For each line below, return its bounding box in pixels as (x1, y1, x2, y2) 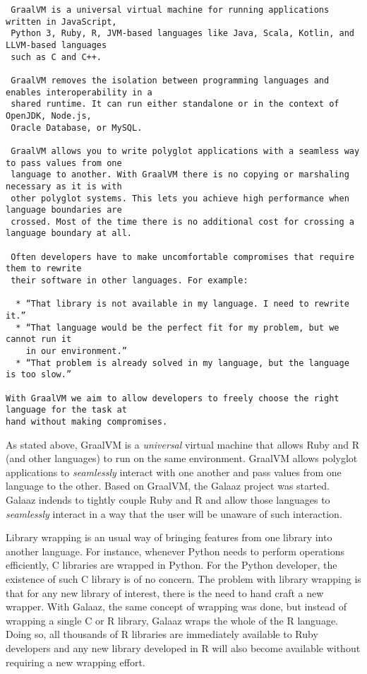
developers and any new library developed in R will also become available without (6, 640, 361, 655)
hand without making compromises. (6, 416, 168, 427)
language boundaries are (6, 205, 122, 215)
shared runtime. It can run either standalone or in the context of (11, 99, 339, 110)
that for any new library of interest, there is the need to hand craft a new (6, 585, 324, 600)
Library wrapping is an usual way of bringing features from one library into (6, 530, 332, 545)
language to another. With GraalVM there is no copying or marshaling (11, 170, 349, 180)
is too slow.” (6, 369, 72, 380)
